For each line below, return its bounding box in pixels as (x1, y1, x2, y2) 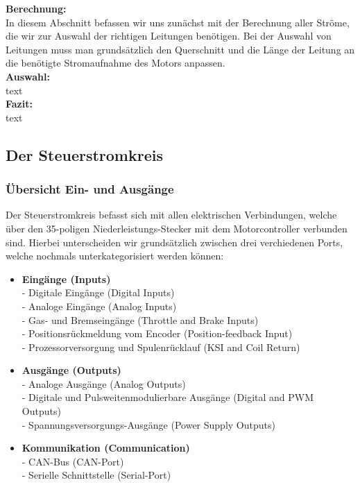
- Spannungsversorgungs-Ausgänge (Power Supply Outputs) (22, 417, 275, 432)
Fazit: (6, 96, 33, 111)
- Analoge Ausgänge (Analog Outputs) (22, 376, 186, 391)
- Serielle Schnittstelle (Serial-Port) (22, 468, 171, 482)
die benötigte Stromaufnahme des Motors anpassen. (6, 55, 225, 70)
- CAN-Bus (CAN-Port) (22, 454, 124, 468)
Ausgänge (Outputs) (22, 363, 121, 377)
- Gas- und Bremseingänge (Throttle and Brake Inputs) (22, 312, 259, 327)
